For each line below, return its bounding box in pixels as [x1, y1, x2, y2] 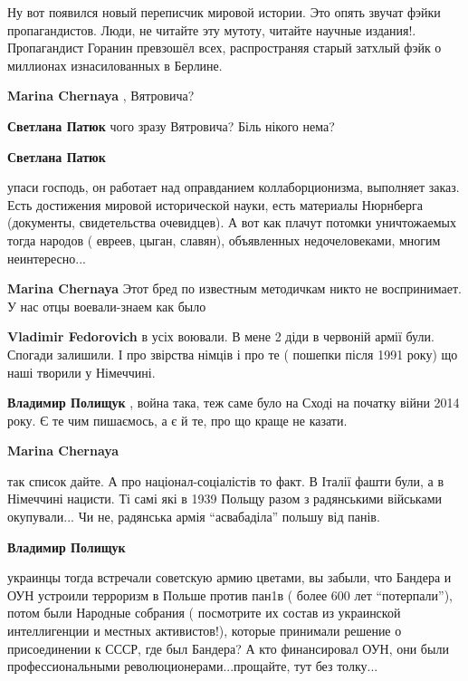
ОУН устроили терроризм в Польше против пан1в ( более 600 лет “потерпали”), [7, 585, 453, 604]
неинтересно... [7, 248, 86, 267]
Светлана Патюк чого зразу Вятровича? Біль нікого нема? [7, 116, 335, 135]
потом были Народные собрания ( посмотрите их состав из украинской [7, 603, 401, 622]
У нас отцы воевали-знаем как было [7, 296, 206, 315]
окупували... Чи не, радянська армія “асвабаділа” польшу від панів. [7, 507, 380, 526]
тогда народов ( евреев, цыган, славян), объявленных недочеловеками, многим [7, 230, 441, 249]
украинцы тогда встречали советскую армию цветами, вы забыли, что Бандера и [7, 568, 452, 587]
